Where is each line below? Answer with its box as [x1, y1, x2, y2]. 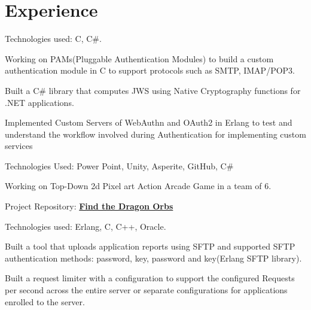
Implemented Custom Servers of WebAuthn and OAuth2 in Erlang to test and [5, 116, 292, 129]
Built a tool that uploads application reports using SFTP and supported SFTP [5, 240, 295, 253]
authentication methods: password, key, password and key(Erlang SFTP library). [5, 251, 302, 264]
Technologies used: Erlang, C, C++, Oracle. [5, 220, 166, 232]
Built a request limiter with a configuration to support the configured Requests [5, 272, 295, 284]
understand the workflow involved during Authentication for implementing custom [5, 127, 306, 140]
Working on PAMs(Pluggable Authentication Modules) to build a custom [5, 52, 274, 65]
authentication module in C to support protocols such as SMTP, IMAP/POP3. [5, 64, 295, 77]
